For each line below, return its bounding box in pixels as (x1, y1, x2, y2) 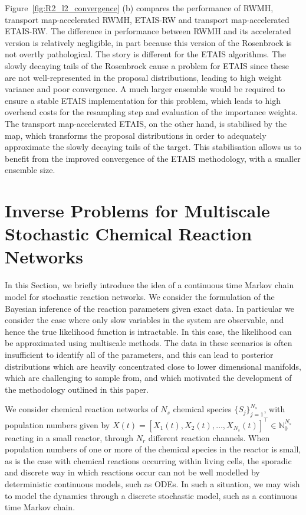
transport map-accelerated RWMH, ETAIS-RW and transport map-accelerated (5, 13, 289, 25)
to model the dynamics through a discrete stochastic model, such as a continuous (5, 489, 298, 501)
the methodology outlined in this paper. (5, 383, 149, 395)
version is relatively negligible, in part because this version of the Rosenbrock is (5, 36, 292, 48)
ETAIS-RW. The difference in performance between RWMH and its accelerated (5, 25, 291, 37)
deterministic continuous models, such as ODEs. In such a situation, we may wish (5, 478, 300, 490)
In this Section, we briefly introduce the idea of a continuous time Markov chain (5, 279, 294, 291)
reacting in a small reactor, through (5, 431, 134, 444)
